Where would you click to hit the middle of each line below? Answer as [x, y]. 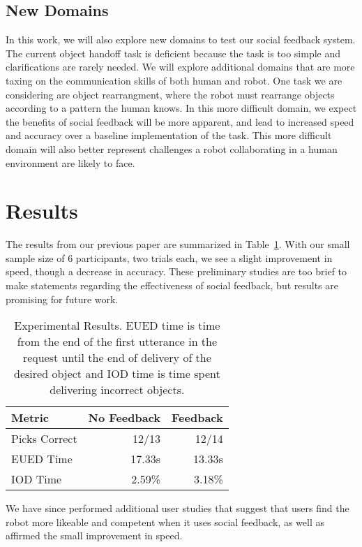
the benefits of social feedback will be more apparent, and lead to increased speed [180, 121]
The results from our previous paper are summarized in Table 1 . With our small [178, 244]
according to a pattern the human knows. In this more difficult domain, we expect [181, 108]
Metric [30, 418]
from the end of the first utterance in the [117, 342]
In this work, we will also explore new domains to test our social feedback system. [181, 39]
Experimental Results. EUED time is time [117, 326]
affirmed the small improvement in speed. [94, 535]
